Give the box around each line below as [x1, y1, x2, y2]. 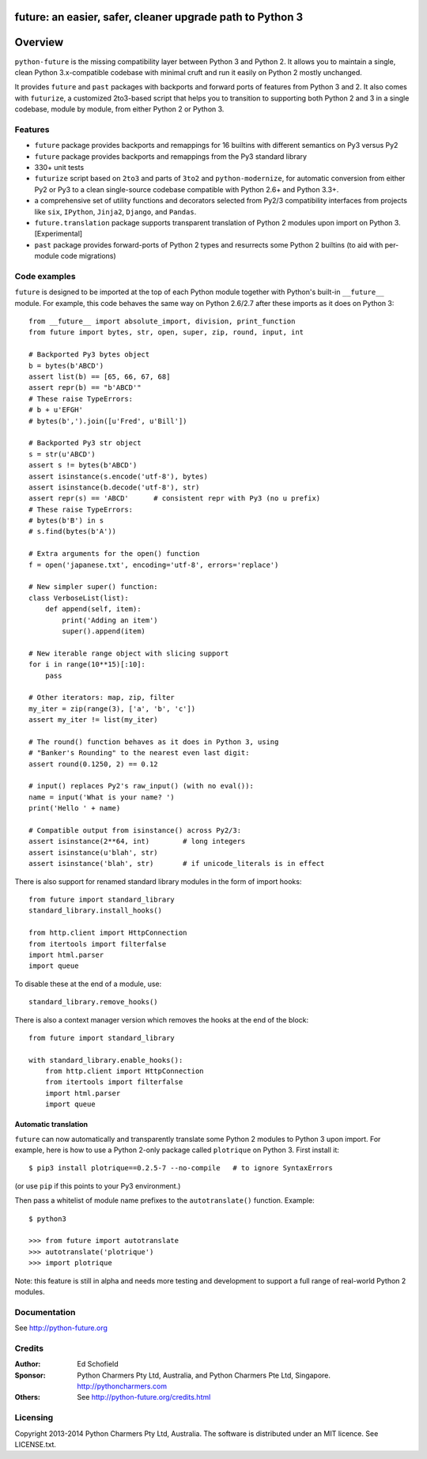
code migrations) [60, 251, 116, 261]
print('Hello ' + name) [28, 803, 121, 813]
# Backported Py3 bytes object [28, 350, 150, 359]
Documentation [14, 1306, 76, 1317]
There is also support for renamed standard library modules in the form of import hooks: [14, 876, 302, 886]
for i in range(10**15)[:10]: [28, 660, 146, 669]
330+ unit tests [34, 163, 85, 172]
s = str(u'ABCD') [28, 449, 96, 459]
